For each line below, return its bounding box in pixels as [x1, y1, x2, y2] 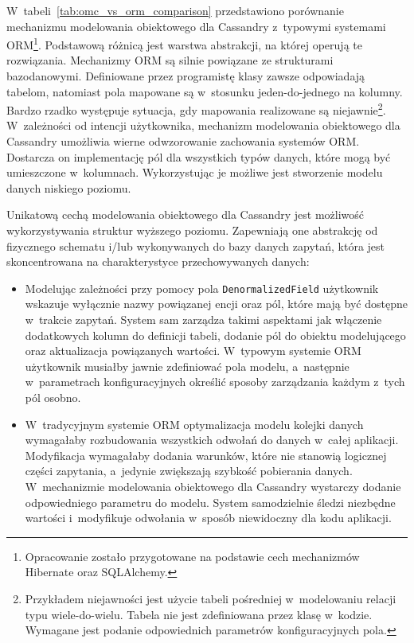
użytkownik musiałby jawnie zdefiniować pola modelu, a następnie [25, 357, 350, 374]
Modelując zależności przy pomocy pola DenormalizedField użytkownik [25, 279, 379, 296]
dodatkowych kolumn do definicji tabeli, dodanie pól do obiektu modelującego [25, 326, 406, 343]
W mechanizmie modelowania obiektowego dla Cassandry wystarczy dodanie [25, 478, 401, 494]
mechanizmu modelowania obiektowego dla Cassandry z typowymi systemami [6, 18, 386, 34]
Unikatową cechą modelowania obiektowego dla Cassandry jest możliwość [6, 206, 365, 223]
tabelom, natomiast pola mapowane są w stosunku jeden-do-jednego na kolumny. [6, 83, 403, 99]
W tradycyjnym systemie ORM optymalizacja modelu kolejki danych [25, 415, 364, 432]
